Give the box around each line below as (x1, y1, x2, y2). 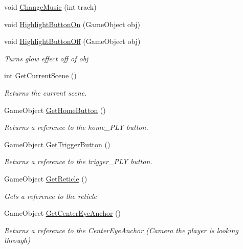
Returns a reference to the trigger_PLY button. (4, 156, 152, 167)
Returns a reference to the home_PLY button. (4, 122, 148, 132)
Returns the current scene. (4, 87, 87, 98)
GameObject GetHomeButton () (4, 104, 106, 115)
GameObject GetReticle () (4, 173, 87, 184)
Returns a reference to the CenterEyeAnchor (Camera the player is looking (4, 224, 238, 235)
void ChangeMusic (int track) (4, 2, 97, 12)
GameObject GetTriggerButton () (4, 139, 111, 149)
